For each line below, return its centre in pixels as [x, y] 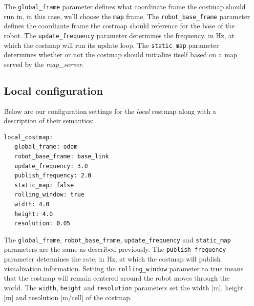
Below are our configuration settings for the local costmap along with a [110, 111]
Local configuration [53, 90]
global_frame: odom [46, 147]
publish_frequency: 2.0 [53, 176]
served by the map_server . [44, 64]
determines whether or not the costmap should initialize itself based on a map [121, 55]
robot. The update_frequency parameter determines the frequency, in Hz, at [119, 35]
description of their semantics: [49, 120]
